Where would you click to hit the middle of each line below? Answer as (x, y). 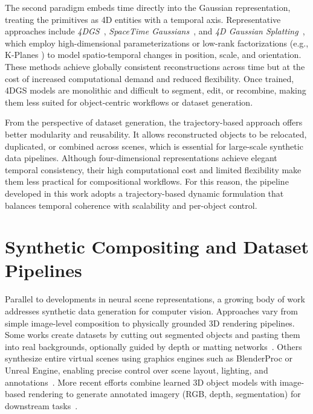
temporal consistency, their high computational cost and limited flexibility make (153, 169)
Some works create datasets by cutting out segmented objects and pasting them (153, 335)
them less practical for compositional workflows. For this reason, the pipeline (147, 181)
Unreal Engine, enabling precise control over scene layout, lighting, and (137, 370)
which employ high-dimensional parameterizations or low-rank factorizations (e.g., (157, 43)
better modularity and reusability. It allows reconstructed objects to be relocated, (156, 134)
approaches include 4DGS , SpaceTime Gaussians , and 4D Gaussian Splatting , (155, 31)
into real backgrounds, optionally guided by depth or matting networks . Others (153, 346)
